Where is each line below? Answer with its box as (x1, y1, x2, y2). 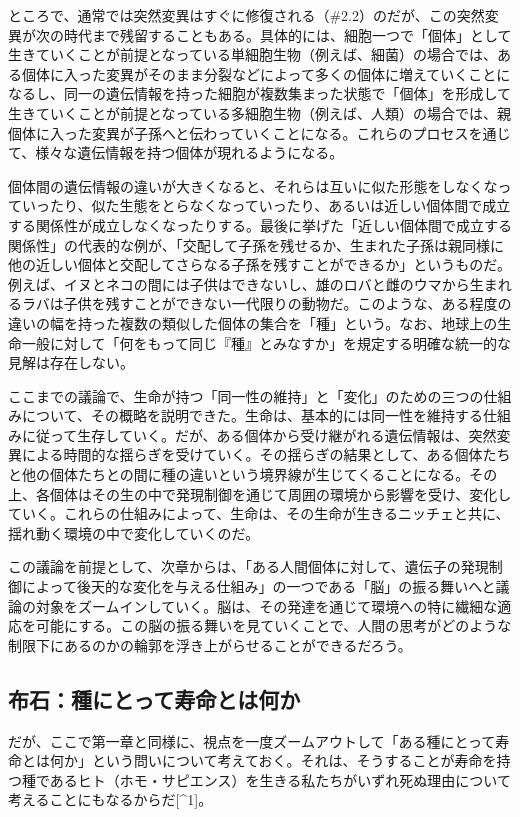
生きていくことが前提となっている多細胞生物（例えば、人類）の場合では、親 (8, 102, 511, 123)
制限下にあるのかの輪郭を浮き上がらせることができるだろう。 (8, 634, 412, 655)
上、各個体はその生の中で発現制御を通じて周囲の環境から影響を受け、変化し (8, 483, 512, 504)
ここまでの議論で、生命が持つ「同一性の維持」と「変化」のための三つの (8, 385, 484, 406)
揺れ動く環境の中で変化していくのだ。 (8, 522, 260, 543)
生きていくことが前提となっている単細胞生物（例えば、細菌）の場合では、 (8, 44, 497, 65)
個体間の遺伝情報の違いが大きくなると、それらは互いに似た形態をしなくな (8, 175, 498, 196)
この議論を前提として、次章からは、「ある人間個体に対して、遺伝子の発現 (8, 556, 489, 577)
